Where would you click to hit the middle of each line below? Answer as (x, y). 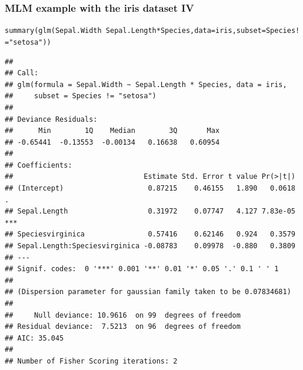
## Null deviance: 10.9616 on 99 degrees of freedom (123, 315)
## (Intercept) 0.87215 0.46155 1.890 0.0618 (150, 189)
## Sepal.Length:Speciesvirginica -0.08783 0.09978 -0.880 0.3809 (150, 246)
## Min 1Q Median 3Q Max (112, 131)
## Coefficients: (39, 165)
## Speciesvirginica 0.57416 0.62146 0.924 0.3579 (150, 234)
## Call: (22, 73)
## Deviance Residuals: (51, 119)
